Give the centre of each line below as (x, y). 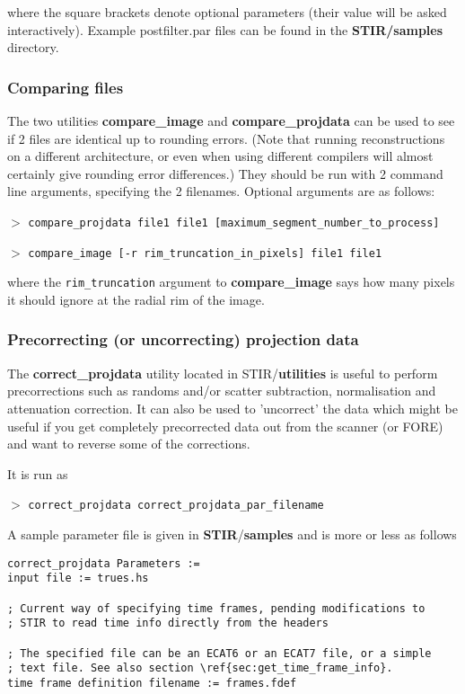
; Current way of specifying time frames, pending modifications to (216, 608)
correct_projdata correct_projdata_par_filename (176, 506)
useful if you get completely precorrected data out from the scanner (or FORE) (225, 426)
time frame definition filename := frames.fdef (152, 683)
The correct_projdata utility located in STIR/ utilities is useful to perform (223, 373)
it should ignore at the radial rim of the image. (136, 299)
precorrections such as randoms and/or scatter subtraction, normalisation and (222, 391)
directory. (33, 47)
